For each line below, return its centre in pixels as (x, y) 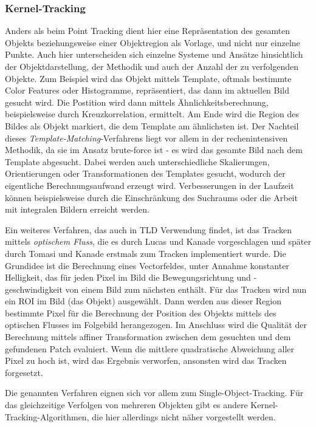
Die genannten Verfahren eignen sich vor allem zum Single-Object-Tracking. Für (154, 393)
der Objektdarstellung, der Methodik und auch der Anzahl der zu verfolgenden (152, 66)
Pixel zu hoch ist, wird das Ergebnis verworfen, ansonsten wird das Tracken (146, 360)
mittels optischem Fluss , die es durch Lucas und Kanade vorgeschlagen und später (158, 241)
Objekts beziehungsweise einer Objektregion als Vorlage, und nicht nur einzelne (153, 42)
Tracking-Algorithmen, (47, 416)
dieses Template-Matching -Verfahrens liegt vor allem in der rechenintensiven (146, 138)
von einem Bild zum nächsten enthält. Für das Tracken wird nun (186, 289)
